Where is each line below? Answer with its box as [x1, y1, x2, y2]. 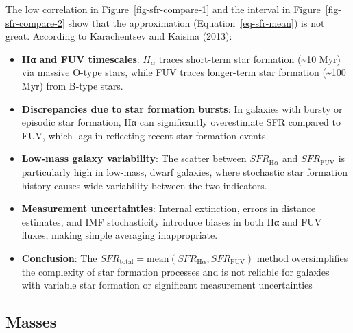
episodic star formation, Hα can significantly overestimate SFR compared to [21, 115, 341, 129]
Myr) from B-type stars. [21, 78, 123, 92]
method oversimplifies [256, 250, 348, 265]
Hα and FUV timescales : [21, 51, 140, 66]
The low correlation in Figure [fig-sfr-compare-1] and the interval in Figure [5, 2, 321, 16]
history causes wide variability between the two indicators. [21, 178, 267, 192]
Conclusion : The [21, 250, 97, 265]
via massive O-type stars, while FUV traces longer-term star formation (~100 [21, 65, 346, 79]
